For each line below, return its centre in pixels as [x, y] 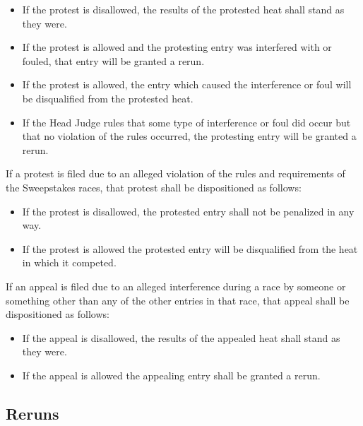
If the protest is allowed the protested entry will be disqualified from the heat [190, 248]
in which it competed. [69, 262]
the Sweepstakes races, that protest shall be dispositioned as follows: [154, 187]
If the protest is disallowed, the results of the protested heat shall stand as [183, 9]
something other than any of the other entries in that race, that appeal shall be [178, 300]
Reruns [32, 413]
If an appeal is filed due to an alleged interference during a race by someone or [176, 286]
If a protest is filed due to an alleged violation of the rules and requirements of [175, 173]
